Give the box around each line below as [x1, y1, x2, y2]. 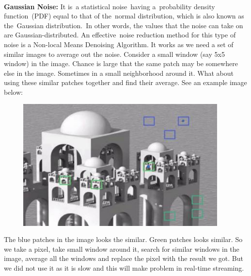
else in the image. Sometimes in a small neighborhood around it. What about [4, 68, 234, 78]
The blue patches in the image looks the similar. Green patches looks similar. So [4, 234, 243, 244]
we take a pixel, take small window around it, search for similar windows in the [4, 243, 239, 254]
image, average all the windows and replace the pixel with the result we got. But [4, 253, 243, 263]
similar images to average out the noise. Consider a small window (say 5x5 [4, 49, 225, 59]
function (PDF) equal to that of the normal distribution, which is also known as [4, 11, 244, 21]
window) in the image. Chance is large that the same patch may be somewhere [4, 58, 238, 69]
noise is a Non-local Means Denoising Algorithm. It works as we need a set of [4, 39, 234, 49]
